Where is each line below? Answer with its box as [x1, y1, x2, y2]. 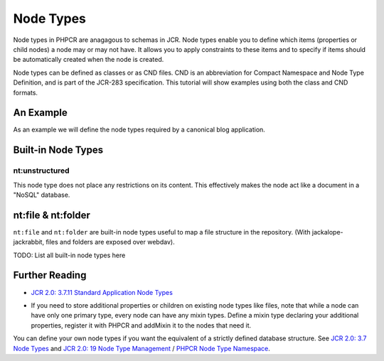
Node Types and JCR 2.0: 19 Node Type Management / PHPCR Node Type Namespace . [13, 344, 270, 352]
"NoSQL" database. [13, 190, 70, 199]
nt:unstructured [13, 166, 70, 176]
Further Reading [13, 269, 87, 281]
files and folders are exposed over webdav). [46, 238, 175, 247]
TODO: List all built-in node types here [13, 251, 126, 259]
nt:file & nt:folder [13, 209, 90, 221]
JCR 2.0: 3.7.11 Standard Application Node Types [31, 288, 174, 296]
